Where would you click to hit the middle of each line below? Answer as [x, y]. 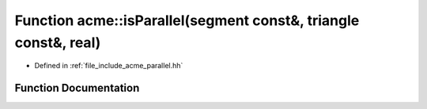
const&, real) [58, 42]
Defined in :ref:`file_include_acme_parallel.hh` [109, 66]
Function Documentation [77, 88]
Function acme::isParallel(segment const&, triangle [187, 20]
